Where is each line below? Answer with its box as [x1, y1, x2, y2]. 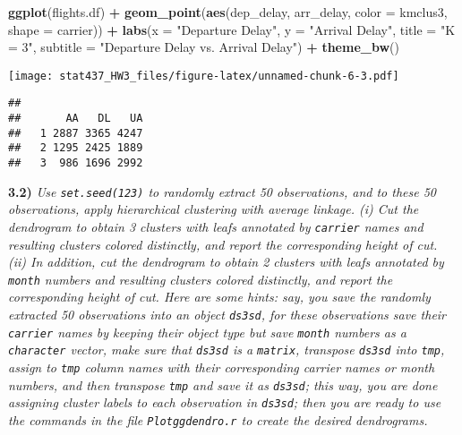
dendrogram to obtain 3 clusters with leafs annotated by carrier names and [8, 217, 423, 235]
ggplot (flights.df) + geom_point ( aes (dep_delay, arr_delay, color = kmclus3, [8, 3, 448, 21]
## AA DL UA [8, 112, 143, 125]
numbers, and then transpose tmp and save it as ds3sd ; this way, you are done [8, 375, 438, 394]
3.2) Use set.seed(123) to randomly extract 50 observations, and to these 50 [8, 182, 437, 200]
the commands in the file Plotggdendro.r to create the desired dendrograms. [8, 411, 428, 429]
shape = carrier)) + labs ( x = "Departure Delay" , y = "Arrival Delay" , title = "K [8, 20, 456, 38]
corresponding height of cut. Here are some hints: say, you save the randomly [8, 287, 431, 306]
